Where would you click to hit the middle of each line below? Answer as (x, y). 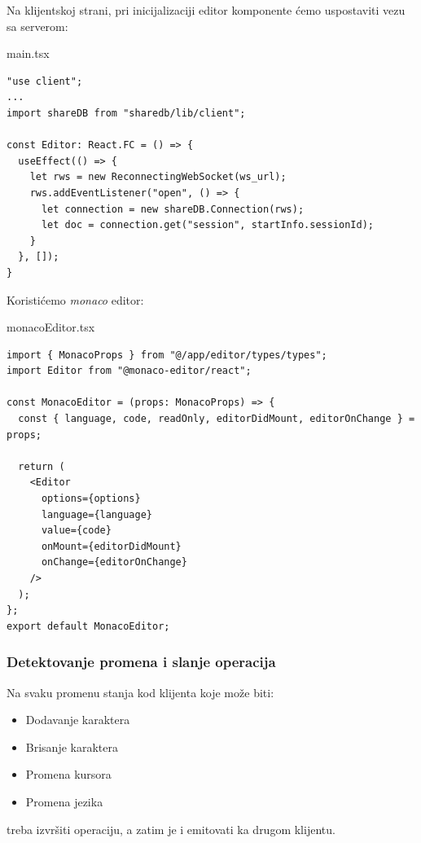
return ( (42, 466)
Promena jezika (64, 801)
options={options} (91, 499)
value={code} (76, 531)
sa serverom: (37, 26)
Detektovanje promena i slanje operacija (141, 662)
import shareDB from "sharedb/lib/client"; (126, 113)
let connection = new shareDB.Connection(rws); (173, 209)
